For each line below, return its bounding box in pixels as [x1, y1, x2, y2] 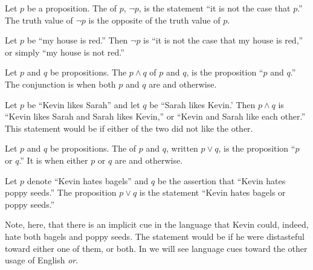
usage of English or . [5, 254, 79, 266]
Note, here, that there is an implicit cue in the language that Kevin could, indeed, [5, 218, 309, 231]
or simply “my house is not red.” [5, 45, 124, 58]
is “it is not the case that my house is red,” [143, 34, 303, 47]
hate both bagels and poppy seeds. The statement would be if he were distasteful [5, 230, 305, 242]
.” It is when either [19, 153, 88, 166]
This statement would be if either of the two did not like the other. [5, 121, 253, 134]
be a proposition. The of [27, 2, 117, 14]
